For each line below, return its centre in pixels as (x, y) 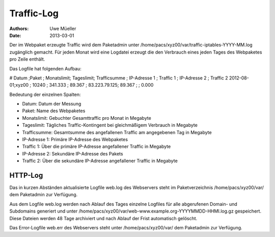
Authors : (19, 29)
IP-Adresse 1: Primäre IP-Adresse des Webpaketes (75, 140)
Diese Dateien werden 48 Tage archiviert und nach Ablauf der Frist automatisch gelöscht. (103, 218)
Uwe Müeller (63, 29)
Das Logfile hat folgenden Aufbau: (45, 68)
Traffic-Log (34, 13)
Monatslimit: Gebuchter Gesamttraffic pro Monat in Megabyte (87, 118)
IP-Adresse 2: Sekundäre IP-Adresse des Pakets (73, 153)
